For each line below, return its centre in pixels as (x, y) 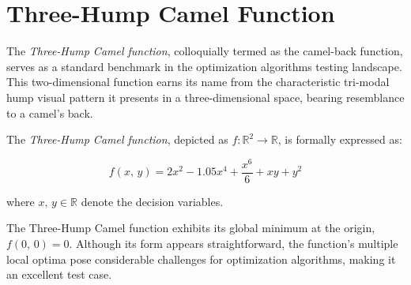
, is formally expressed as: (340, 139)
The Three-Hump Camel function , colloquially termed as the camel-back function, (205, 51)
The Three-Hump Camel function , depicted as (117, 139)
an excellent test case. (59, 274)
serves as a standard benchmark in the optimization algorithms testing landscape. (204, 66)
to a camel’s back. (50, 112)
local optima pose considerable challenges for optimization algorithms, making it (201, 259)
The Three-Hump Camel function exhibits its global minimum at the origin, (191, 228)
